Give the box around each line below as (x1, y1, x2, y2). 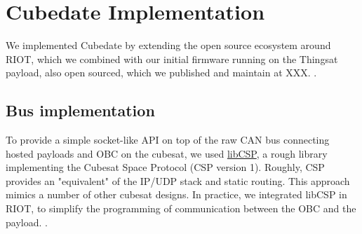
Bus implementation (6, 99, 155, 121)
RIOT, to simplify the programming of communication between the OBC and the (6, 201, 356, 216)
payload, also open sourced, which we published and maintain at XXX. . (6, 65, 317, 80)
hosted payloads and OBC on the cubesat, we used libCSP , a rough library (6, 146, 328, 160)
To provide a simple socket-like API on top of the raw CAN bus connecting (6, 132, 330, 147)
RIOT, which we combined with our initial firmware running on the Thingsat (6, 51, 338, 66)
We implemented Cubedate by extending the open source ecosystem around (6, 38, 331, 53)
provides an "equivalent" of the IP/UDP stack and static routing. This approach (6, 173, 350, 188)
